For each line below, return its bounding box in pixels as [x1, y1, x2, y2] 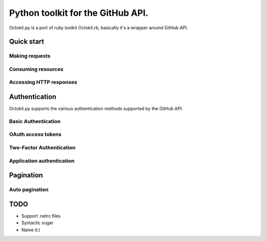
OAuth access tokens [9, 131, 62, 138]
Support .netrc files [21, 213, 61, 219]
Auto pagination [9, 186, 49, 193]
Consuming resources [9, 66, 64, 73]
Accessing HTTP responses [9, 79, 77, 86]
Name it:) [21, 227, 40, 233]
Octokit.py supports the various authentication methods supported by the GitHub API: [9, 106, 183, 112]
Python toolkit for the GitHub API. [9, 7, 149, 18]
